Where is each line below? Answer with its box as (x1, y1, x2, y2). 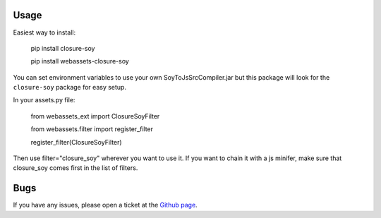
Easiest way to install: (13, 28, 76, 37)
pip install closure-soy (30, 44, 95, 52)
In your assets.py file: (13, 96, 75, 104)
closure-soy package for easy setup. (13, 83, 127, 92)
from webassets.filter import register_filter (30, 125, 154, 133)
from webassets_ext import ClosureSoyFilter (30, 111, 160, 120)
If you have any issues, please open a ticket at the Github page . (13, 201, 198, 210)
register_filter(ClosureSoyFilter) (30, 138, 123, 146)
